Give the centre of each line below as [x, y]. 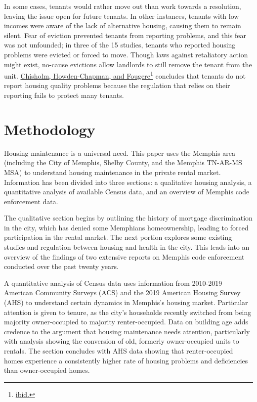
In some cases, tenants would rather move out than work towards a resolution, [123, 6]
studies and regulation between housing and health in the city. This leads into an [127, 247]
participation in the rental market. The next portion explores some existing [118, 237]
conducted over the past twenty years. [61, 266]
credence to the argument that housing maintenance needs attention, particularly [127, 331]
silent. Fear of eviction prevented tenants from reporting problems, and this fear [125, 35]
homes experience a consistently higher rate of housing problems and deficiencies [126, 360]
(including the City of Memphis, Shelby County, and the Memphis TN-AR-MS [123, 162]
